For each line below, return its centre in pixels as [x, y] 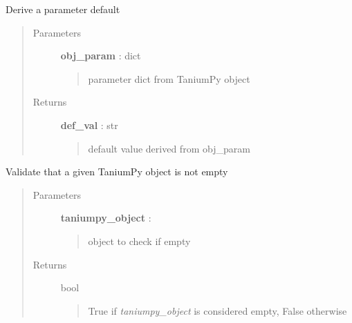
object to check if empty [139, 241]
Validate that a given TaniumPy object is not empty [117, 172]
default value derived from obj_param [169, 148]
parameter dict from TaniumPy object [169, 78]
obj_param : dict [101, 56]
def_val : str [89, 125]
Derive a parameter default [63, 9]
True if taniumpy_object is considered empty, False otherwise [217, 310]
